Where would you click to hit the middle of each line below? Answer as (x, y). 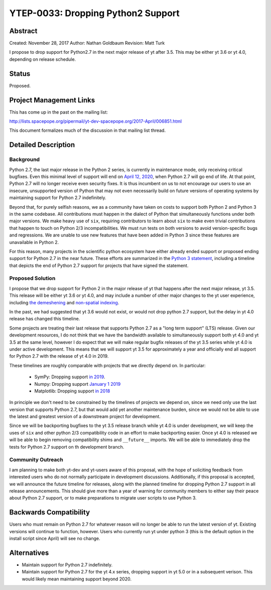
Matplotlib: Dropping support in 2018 (72, 391)
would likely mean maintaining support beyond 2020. (77, 579)
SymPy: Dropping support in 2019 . (70, 377)
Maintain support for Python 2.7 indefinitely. (67, 565)
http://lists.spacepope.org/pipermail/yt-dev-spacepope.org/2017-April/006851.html (96, 121)
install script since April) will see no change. (55, 539)
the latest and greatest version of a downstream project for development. (85, 416)
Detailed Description (42, 145)
